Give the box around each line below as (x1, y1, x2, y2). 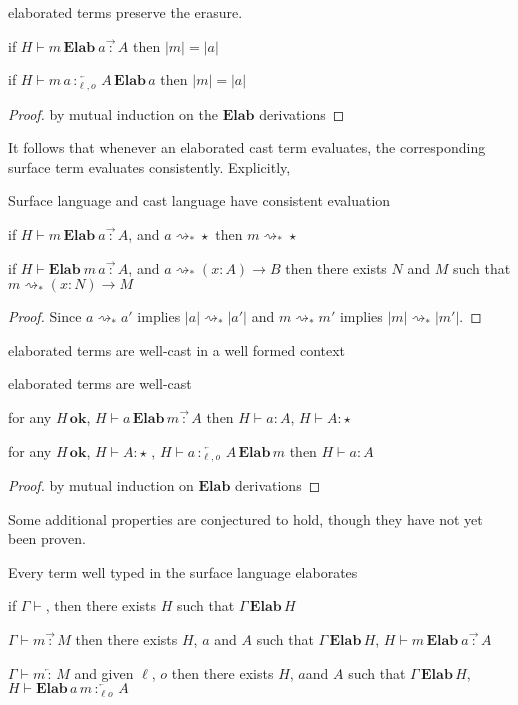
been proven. (8, 528, 86, 549)
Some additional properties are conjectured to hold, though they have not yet (8, 508, 483, 529)
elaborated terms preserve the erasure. (8, 2, 243, 22)
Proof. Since (8, 306, 82, 327)
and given (74, 662, 134, 683)
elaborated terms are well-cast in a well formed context (8, 339, 346, 360)
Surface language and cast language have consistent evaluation (8, 190, 391, 211)
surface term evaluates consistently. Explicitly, (8, 156, 291, 177)
